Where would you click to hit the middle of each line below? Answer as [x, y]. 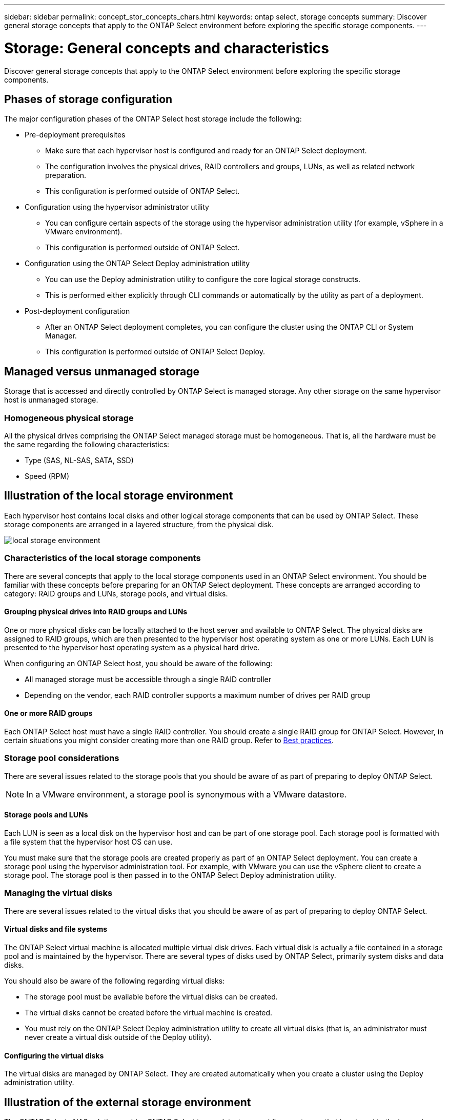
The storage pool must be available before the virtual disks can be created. [151, 996]
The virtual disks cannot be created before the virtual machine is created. [149, 1012]
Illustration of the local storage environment [119, 496]
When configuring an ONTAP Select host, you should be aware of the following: [138, 663]
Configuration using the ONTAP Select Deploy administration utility [137, 264]
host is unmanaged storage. [51, 400]
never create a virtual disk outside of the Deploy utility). [118, 1037]
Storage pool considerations [62, 758]
